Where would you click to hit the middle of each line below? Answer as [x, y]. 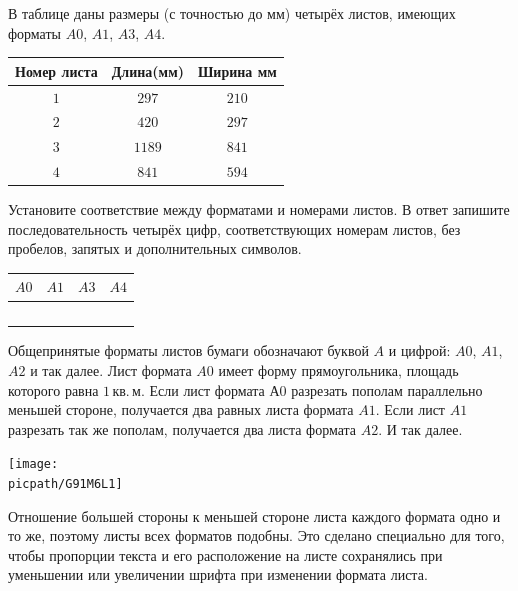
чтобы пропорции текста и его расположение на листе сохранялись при [225, 554]
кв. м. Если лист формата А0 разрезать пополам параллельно [297, 389]
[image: [33, 464]
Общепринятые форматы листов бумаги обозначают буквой [188, 350]
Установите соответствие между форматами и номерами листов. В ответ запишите [259, 209]
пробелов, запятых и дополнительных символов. [155, 248]
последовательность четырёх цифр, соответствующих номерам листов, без [234, 228]
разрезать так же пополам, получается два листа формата [182, 428]
